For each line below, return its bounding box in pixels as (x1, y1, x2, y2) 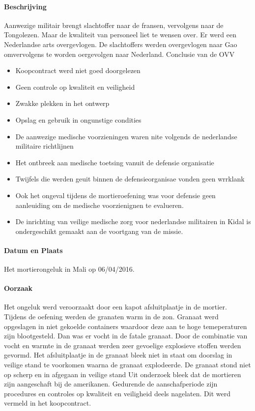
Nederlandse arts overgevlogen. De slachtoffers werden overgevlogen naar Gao (4, 39, 237, 49)
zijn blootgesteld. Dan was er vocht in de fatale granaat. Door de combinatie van (4, 331, 248, 341)
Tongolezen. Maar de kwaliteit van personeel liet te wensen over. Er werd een (4, 29, 236, 40)
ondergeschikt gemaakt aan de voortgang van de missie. (15, 226, 183, 236)
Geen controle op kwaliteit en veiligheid (15, 81, 135, 92)
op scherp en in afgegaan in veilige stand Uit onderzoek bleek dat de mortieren (4, 369, 241, 379)
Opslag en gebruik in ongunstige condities (15, 114, 142, 125)
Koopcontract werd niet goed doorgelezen (15, 65, 141, 76)
